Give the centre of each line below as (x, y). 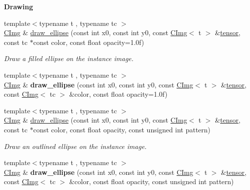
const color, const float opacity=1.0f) (89, 42)
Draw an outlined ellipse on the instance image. (75, 146)
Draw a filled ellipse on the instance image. (69, 58)
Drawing (19, 6)
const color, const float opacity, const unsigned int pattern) (122, 129)
